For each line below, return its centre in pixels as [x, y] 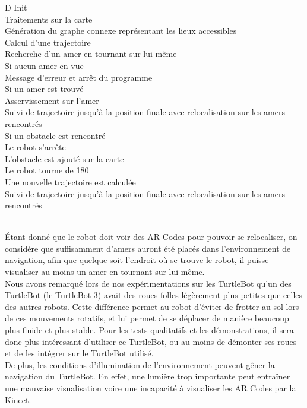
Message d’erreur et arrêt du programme [79, 77]
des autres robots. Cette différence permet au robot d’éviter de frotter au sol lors [152, 306]
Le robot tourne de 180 [47, 170]
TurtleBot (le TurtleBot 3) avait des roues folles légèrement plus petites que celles [154, 295]
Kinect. [18, 399]
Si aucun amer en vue [44, 65]
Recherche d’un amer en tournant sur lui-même [91, 54]
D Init [16, 7]
